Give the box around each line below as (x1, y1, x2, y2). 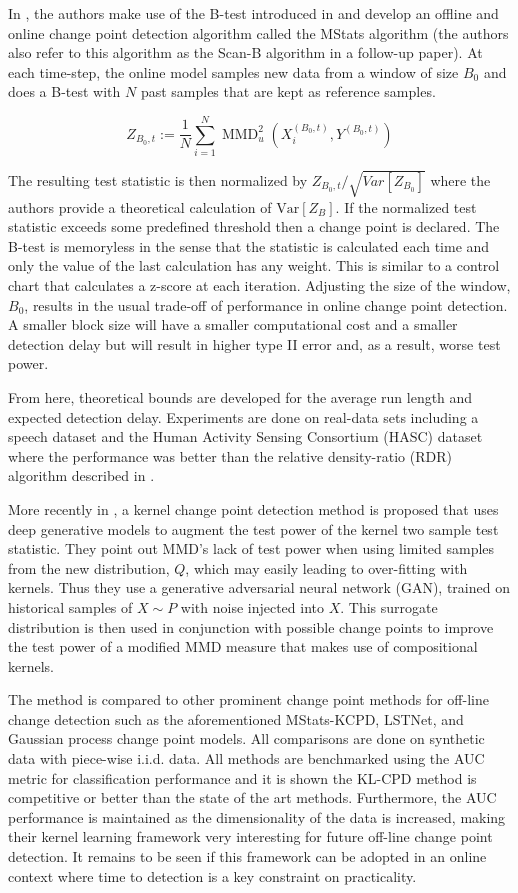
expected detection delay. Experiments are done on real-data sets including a (8, 406, 479, 427)
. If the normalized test (335, 196, 477, 217)
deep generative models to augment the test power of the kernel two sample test (8, 518, 499, 539)
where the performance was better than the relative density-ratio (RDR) (8, 445, 452, 466)
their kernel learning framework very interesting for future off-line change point (8, 826, 493, 847)
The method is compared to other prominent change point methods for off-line (8, 689, 489, 710)
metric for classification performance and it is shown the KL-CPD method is (8, 767, 477, 788)
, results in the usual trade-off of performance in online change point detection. (24, 294, 508, 315)
